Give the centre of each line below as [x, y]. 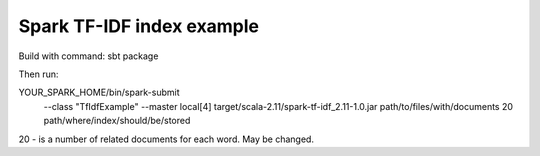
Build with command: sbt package [88, 56]
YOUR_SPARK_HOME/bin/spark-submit [99, 92]
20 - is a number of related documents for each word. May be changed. [166, 139]
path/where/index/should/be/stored [117, 121]
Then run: [38, 74]
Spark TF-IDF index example [139, 26]
